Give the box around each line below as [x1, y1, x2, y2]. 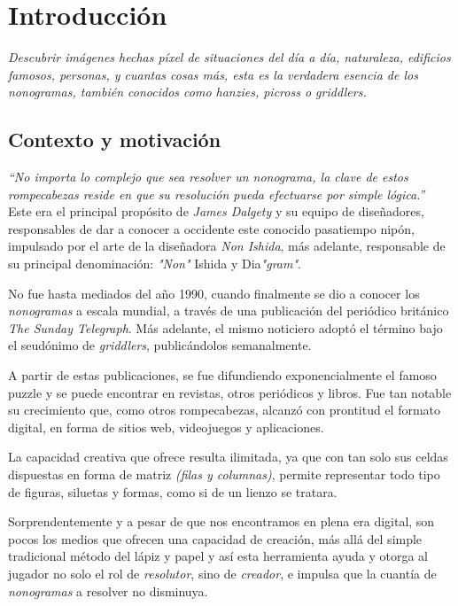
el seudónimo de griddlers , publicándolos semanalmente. [8, 336, 312, 354]
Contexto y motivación [8, 126, 221, 153]
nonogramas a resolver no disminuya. [8, 581, 208, 600]
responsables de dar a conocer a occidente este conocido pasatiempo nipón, [8, 219, 415, 237]
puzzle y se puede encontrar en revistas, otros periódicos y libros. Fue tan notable [8, 383, 452, 401]
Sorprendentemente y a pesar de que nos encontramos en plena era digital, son [8, 512, 435, 531]
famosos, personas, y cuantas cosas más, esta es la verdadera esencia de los [8, 65, 418, 83]
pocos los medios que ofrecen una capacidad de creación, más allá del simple [8, 529, 423, 548]
